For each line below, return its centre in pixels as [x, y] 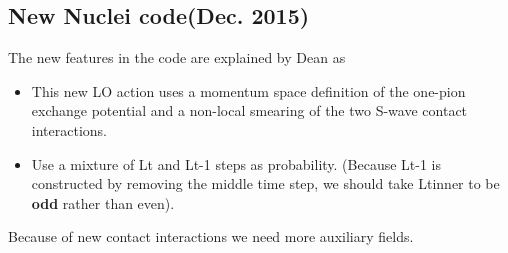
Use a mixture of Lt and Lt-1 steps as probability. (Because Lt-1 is [236, 163]
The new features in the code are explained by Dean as [177, 57]
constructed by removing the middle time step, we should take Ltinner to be [265, 183]
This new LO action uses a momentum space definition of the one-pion [248, 90]
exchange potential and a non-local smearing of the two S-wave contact [249, 110]
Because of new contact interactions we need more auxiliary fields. [211, 236]
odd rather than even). [103, 202]
